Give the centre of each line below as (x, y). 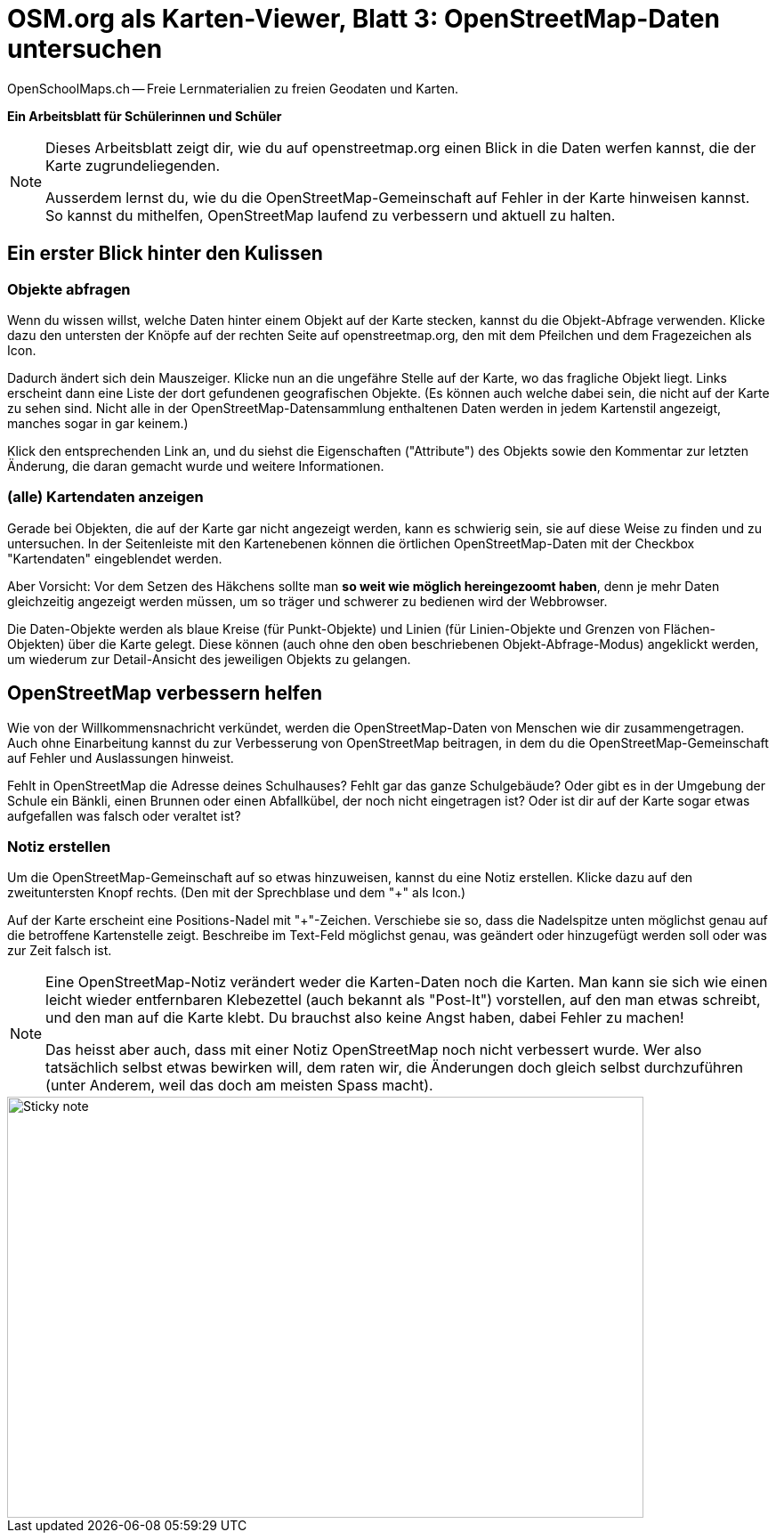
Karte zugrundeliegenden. (133, 165)
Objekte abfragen (69, 289)
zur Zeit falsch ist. (60, 951)
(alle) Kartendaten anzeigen (105, 497)
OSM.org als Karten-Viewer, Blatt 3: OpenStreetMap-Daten (364, 19)
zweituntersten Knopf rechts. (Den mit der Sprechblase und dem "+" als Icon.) (237, 893)
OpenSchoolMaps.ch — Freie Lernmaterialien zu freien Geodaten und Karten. (233, 88)
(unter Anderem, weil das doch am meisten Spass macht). (239, 1086)
